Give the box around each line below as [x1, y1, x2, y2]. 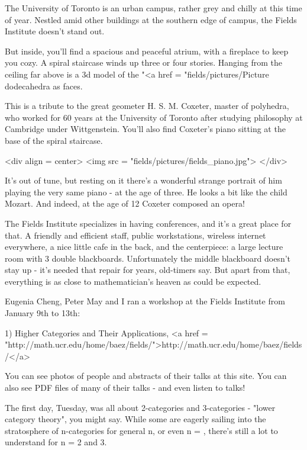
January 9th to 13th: [5, 307, 80, 319]
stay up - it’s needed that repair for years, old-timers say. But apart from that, [5, 263, 290, 276]
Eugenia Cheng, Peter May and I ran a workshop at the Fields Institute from [5, 295, 285, 307]
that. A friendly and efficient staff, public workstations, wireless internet [5, 229, 266, 241]
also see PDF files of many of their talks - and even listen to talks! [5, 381, 245, 394]
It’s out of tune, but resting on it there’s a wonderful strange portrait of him [5, 174, 282, 187]
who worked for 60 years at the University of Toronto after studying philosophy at [5, 111, 303, 123]
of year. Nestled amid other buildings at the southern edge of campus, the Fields [5, 13, 297, 25]
